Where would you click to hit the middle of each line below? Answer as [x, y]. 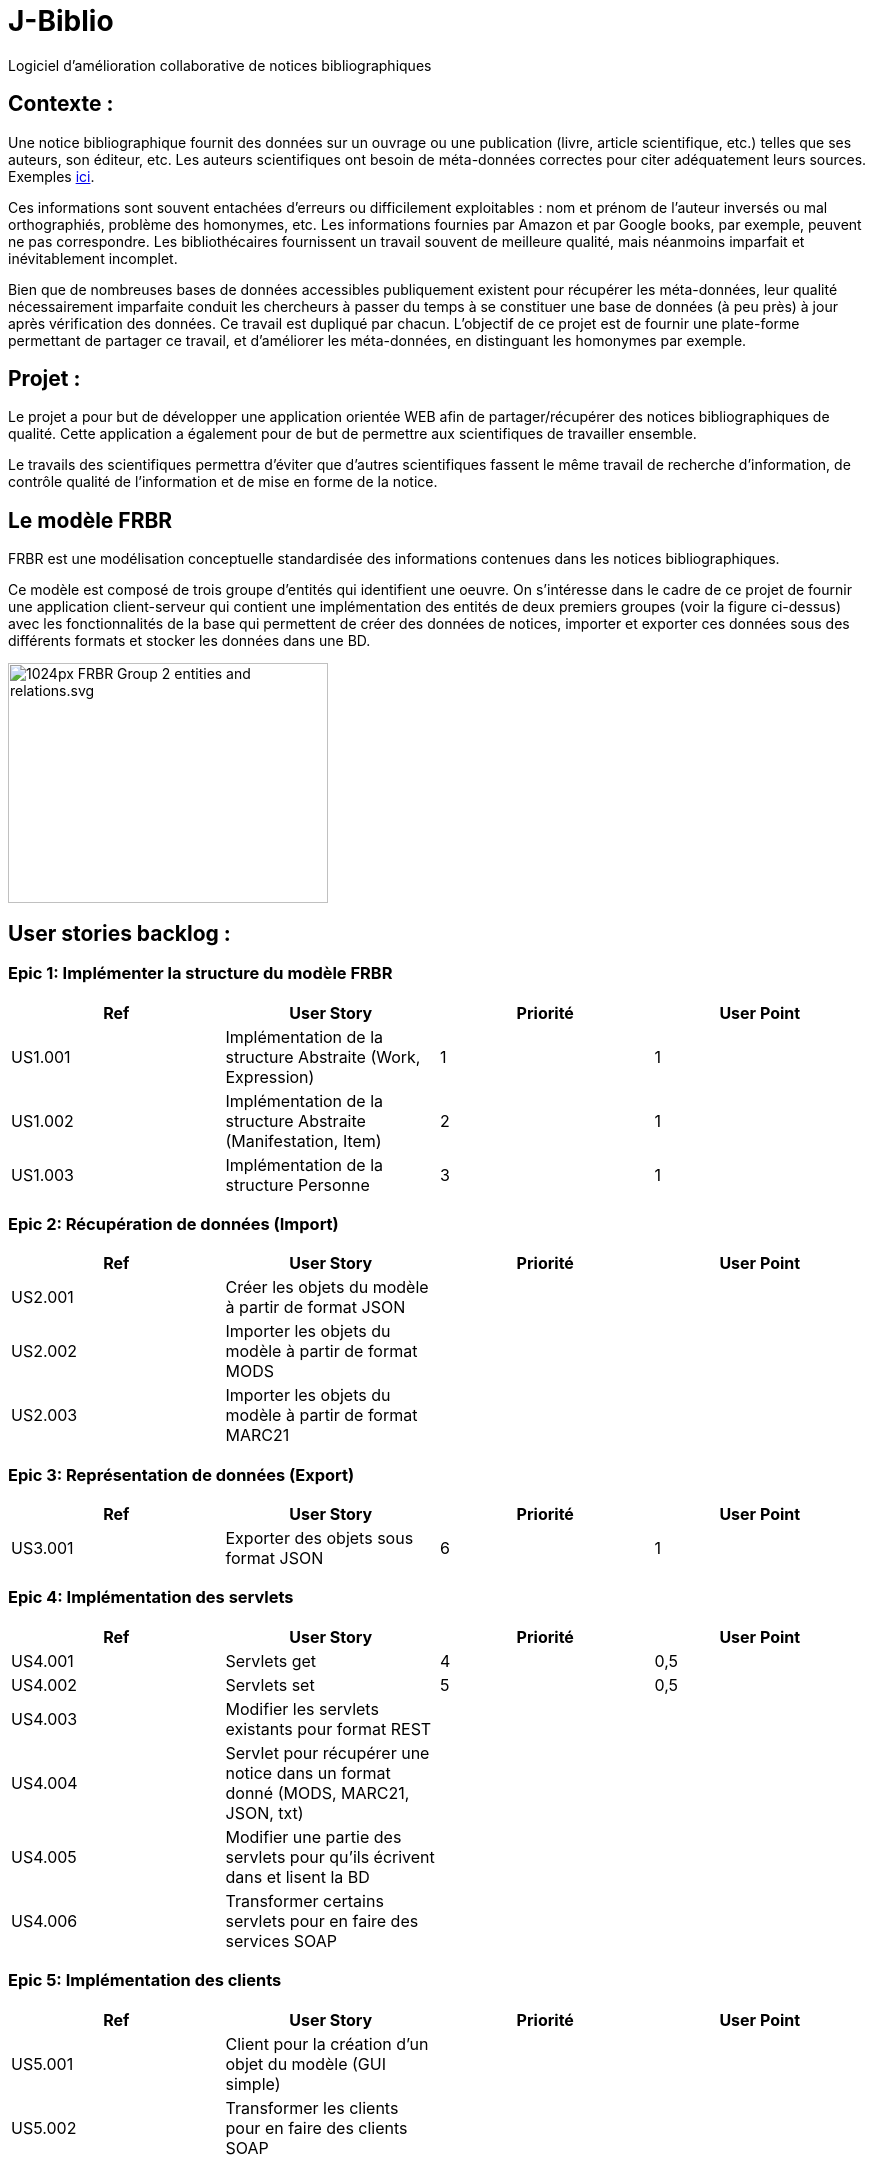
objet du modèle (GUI [305, 2063]
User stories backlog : [119, 933]
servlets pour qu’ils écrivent [330, 1856]
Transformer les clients [312, 2107]
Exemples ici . [51, 176]
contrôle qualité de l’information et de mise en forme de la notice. [223, 482]
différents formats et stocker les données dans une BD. [189, 641]
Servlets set [270, 1684]
